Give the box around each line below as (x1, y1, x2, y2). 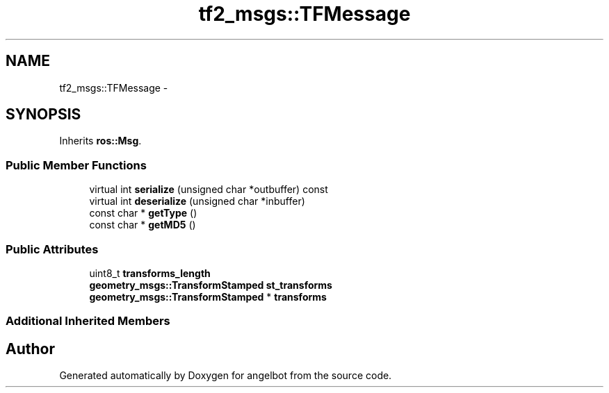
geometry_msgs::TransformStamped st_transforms (89, 278, 332, 291)
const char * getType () (89, 207, 197, 219)
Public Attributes (6, 242, 99, 256)
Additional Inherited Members (6, 314, 170, 328)
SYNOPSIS (6, 106, 81, 124)
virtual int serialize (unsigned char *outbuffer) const (89, 183, 328, 196)
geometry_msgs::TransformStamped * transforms (89, 290, 327, 303)
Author (6, 340, 55, 358)
